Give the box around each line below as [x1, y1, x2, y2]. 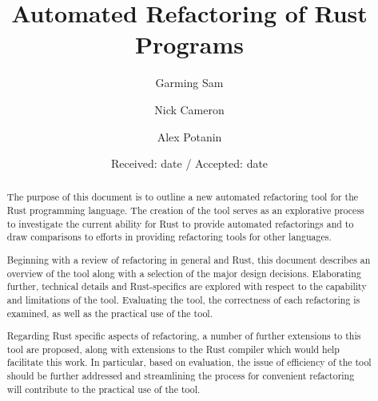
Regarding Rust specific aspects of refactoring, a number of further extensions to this [6, 329, 361, 343]
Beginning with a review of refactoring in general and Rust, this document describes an [6, 253, 371, 266]
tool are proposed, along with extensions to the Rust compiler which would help [6, 342, 340, 355]
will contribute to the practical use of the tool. [6, 382, 201, 395]
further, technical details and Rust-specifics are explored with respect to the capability [6, 280, 367, 293]
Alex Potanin [157, 128, 222, 145]
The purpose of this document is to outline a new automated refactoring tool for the [6, 190, 359, 204]
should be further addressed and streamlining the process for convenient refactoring [6, 369, 355, 383]
